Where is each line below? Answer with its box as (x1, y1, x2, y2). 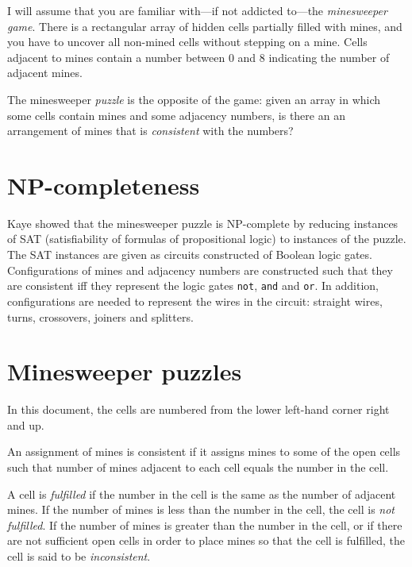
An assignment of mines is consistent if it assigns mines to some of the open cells (7, 443, 401, 460)
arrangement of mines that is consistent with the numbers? (7, 122, 294, 139)
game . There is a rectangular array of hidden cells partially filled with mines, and (7, 17, 402, 34)
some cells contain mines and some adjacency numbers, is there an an (7, 106, 345, 123)
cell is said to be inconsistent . (7, 547, 151, 564)
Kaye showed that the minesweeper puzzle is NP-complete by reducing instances (7, 214, 399, 231)
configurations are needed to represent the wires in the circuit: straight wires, (7, 292, 383, 309)
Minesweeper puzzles (7, 355, 242, 388)
